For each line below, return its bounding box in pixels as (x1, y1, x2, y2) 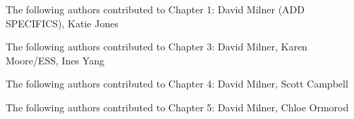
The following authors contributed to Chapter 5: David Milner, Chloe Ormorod (6, 99, 349, 114)
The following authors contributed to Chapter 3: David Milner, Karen (6, 39, 307, 54)
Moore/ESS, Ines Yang (6, 52, 104, 67)
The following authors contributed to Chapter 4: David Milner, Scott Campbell (6, 76, 348, 91)
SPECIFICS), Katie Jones (6, 15, 118, 30)
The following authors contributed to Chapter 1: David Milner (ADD (6, 2, 305, 16)
